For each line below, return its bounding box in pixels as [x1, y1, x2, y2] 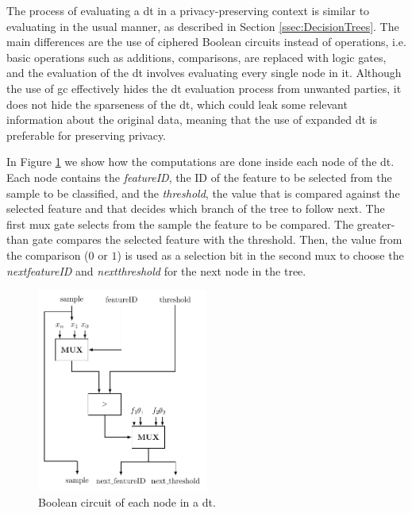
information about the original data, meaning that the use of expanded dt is [6, 111, 377, 128]
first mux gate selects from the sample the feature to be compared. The [6, 215, 354, 232]
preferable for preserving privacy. [6, 126, 167, 143]
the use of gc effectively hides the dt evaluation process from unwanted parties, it [6, 79, 402, 96]
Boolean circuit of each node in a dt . [38, 493, 216, 510]
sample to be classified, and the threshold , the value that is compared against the [6, 184, 400, 201]
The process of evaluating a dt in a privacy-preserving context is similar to [6, 2, 370, 18]
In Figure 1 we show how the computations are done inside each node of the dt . [6, 153, 395, 170]
